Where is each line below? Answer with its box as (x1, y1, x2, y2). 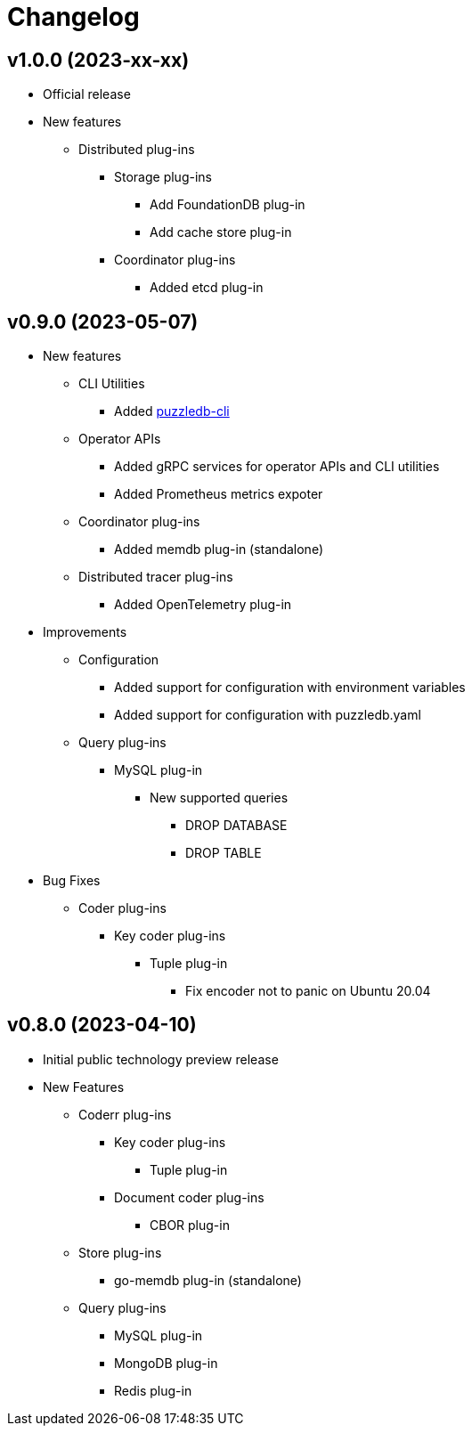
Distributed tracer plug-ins (78, 569, 233, 585)
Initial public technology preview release (43, 1051, 279, 1067)
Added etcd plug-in (150, 280, 264, 296)
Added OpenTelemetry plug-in (114, 597, 292, 613)
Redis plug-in (114, 1382, 192, 1398)
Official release (43, 86, 131, 102)
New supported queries (150, 790, 289, 806)
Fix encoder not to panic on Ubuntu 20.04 (185, 983, 431, 999)
